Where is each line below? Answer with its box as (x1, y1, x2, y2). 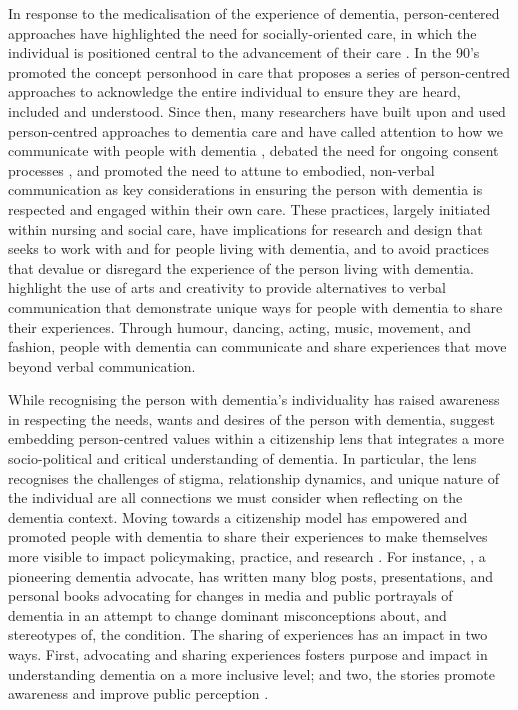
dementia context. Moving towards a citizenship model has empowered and (8, 506, 468, 527)
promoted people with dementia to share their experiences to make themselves (8, 526, 488, 547)
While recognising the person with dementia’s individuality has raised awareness (8, 389, 500, 410)
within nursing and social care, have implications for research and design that (8, 218, 483, 239)
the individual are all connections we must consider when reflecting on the (8, 487, 463, 508)
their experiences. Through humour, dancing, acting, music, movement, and (8, 316, 472, 337)
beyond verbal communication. (8, 355, 196, 376)
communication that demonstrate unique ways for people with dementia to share (8, 296, 503, 317)
